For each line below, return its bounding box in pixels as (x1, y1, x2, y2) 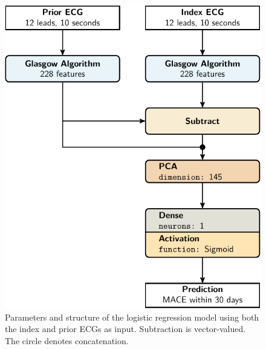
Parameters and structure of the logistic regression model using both (5, 310, 259, 323)
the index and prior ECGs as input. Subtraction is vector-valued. (5, 322, 246, 335)
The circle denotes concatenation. (5, 334, 129, 347)
